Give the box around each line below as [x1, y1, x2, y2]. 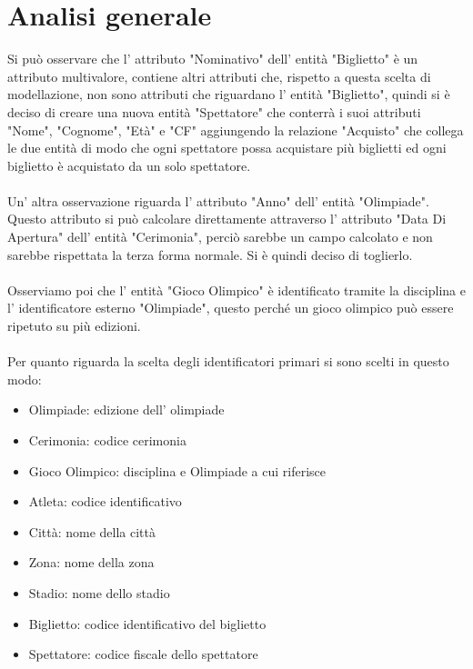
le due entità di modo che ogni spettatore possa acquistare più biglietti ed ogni [7, 138, 447, 157]
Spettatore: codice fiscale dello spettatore [28, 644, 258, 664]
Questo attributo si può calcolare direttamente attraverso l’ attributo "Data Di [7, 209, 447, 228]
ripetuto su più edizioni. [7, 316, 141, 335]
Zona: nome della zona [28, 553, 155, 572]
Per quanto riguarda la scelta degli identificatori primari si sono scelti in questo [7, 352, 449, 371]
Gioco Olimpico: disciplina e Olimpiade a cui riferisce [28, 461, 327, 480]
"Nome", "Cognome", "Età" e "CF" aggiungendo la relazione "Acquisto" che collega [7, 120, 464, 139]
